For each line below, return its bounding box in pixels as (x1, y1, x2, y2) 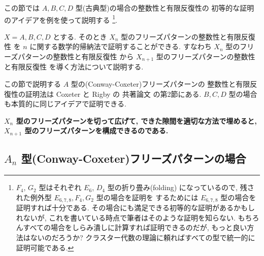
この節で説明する (4, 79, 61, 89)
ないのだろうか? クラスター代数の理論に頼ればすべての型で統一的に (30, 232, 255, 242)
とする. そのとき (53, 31, 107, 42)
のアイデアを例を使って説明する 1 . (4, 13, 118, 25)
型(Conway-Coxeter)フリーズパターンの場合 (21, 151, 246, 166)
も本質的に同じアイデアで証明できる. (4, 98, 126, 109)
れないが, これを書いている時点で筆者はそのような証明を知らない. (16, 212, 236, 223)
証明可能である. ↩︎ (16, 242, 74, 252)
